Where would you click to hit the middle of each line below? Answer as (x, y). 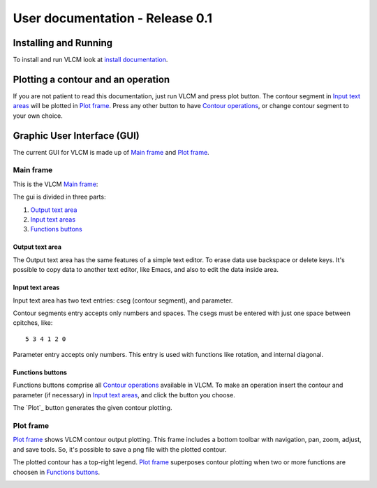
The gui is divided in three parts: (59, 197)
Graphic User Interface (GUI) (76, 136)
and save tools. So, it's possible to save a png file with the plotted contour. (120, 449)
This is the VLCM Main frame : (56, 184)
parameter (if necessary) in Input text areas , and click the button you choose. (124, 395)
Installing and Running (63, 43)
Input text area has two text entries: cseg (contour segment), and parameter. (123, 300)
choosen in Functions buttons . (57, 472)
